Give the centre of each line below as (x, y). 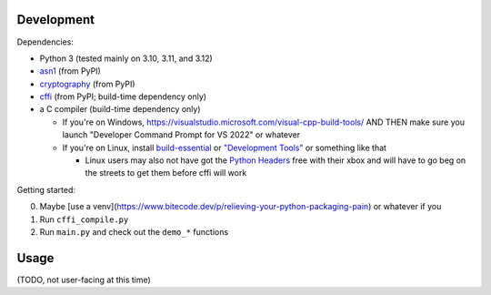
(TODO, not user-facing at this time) (84, 280)
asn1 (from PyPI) (70, 71)
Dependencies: (45, 42)
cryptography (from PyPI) (87, 84)
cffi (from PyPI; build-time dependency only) (123, 97)
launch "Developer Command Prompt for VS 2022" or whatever (181, 135)
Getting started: (46, 189)
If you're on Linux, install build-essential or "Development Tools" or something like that (224, 147)
